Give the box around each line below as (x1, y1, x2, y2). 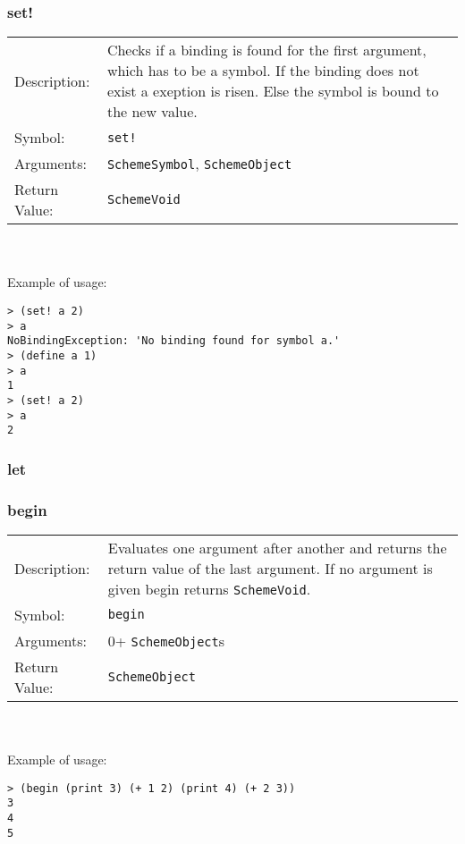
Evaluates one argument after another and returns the (107, 536, 447, 558)
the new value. (106, 101, 198, 122)
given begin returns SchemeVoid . (107, 578, 311, 599)
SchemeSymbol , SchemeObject (106, 153, 292, 174)
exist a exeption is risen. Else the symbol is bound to (106, 80, 439, 102)
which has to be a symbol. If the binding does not (106, 60, 419, 81)
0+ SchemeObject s (107, 629, 225, 651)
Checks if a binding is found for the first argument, (106, 39, 427, 61)
